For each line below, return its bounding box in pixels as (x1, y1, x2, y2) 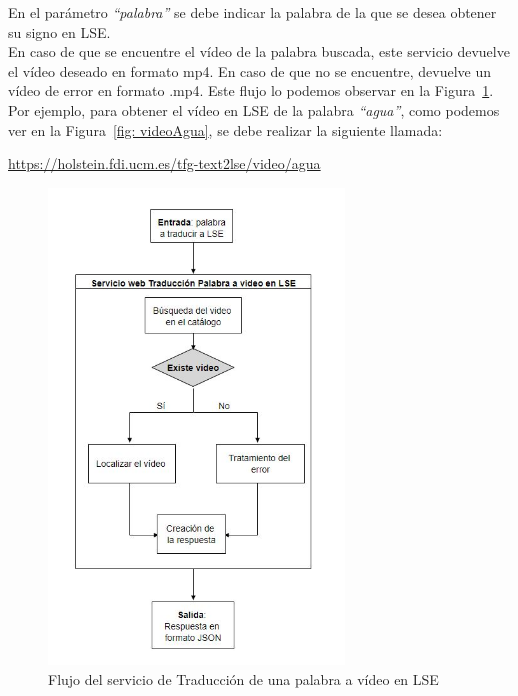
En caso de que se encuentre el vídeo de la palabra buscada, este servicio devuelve (8, 41, 510, 62)
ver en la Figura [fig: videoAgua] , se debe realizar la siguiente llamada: (8, 119, 443, 140)
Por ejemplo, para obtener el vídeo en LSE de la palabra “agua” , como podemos (8, 99, 500, 120)
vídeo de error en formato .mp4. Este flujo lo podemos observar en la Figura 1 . (8, 80, 494, 101)
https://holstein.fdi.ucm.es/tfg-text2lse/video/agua (8, 153, 321, 174)
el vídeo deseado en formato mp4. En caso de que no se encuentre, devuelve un (8, 60, 492, 81)
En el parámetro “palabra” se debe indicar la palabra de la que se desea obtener (8, 2, 497, 22)
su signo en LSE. (8, 21, 111, 42)
